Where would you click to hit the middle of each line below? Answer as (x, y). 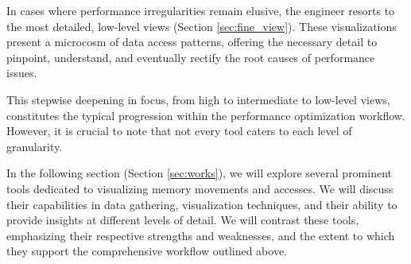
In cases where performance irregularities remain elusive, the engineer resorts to (201, 10)
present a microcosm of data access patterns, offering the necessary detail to (192, 42)
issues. (22, 73)
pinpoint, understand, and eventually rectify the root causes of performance (191, 57)
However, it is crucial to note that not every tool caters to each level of (179, 131)
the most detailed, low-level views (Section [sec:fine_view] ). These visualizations (202, 26)
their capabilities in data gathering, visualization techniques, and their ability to (202, 204)
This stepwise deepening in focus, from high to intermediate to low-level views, (198, 99)
